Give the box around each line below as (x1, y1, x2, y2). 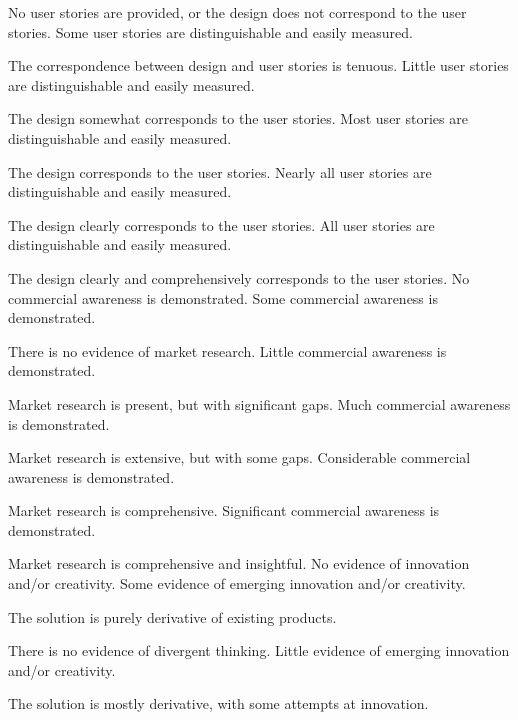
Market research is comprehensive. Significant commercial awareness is (8, 500, 440, 521)
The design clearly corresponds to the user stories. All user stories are (8, 214, 435, 235)
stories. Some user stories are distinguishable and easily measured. (8, 21, 413, 42)
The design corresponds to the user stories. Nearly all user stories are (8, 161, 432, 182)
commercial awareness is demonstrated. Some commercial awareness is (8, 287, 438, 308)
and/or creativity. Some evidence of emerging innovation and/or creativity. (8, 573, 466, 594)
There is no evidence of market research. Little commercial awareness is (8, 340, 447, 361)
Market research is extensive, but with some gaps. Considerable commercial (8, 447, 471, 468)
